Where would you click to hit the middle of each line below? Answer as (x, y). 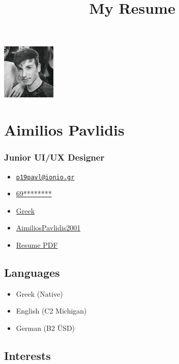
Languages (32, 272)
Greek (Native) (39, 293)
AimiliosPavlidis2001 (48, 228)
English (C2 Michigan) (51, 311)
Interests (27, 355)
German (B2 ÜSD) (46, 328)
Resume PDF (37, 245)
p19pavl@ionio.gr (45, 177)
